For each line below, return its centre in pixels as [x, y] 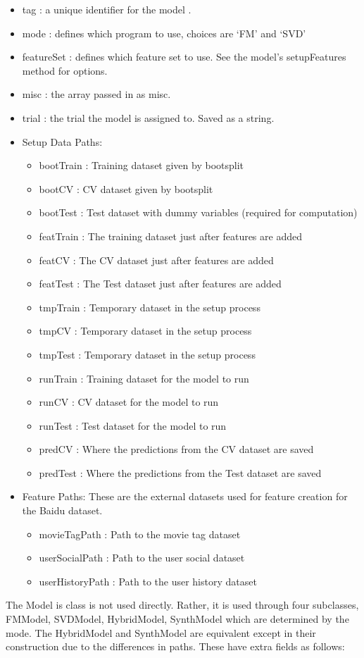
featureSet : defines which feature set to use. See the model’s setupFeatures [184, 57]
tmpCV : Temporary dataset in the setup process [145, 331]
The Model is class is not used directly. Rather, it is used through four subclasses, [182, 605]
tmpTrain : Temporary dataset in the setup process [150, 307]
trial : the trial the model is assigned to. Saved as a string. [148, 117]
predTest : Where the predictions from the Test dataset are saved [180, 472]
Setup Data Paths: [62, 141]
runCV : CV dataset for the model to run [129, 402]
